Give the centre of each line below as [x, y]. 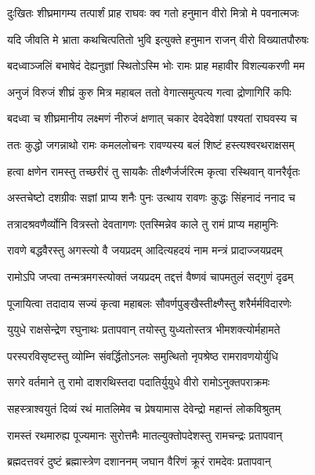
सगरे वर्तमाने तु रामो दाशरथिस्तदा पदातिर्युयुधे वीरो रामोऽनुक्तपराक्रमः [139, 382]
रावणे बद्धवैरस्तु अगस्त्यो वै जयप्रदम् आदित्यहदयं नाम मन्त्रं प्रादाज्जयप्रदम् [145, 250]
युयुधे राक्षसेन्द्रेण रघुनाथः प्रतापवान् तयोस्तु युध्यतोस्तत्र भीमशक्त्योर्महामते [144, 329]
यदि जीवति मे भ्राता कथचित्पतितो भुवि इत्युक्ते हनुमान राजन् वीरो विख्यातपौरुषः [158, 39]
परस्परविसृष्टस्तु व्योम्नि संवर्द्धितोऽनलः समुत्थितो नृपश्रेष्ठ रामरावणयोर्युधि [143, 355]
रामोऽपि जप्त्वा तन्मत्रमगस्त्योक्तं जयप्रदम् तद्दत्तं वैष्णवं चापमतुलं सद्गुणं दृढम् [150, 276]
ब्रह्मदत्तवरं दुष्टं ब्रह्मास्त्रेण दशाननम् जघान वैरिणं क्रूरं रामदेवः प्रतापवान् [139, 461]
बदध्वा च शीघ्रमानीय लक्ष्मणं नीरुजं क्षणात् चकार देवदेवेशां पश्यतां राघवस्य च [152, 118]
